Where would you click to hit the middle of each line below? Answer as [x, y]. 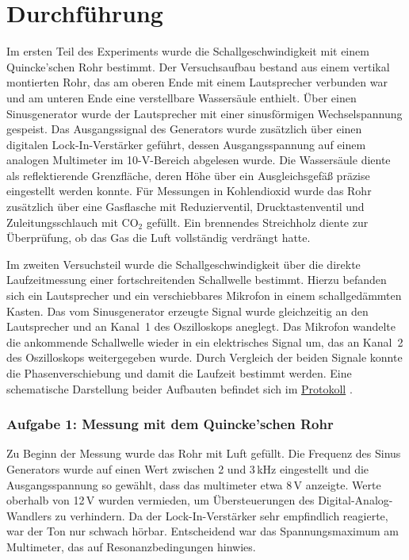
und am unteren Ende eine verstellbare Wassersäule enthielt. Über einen [182, 97]
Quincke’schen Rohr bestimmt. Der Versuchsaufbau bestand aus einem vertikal [198, 66]
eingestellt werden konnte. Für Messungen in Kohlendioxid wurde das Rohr [189, 191]
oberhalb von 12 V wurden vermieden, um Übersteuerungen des [161, 500]
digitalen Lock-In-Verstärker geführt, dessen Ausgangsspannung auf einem [186, 144]
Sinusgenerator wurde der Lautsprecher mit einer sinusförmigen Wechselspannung [204, 113]
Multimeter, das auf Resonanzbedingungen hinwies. [131, 546]
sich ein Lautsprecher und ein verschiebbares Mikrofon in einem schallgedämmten [204, 295]
